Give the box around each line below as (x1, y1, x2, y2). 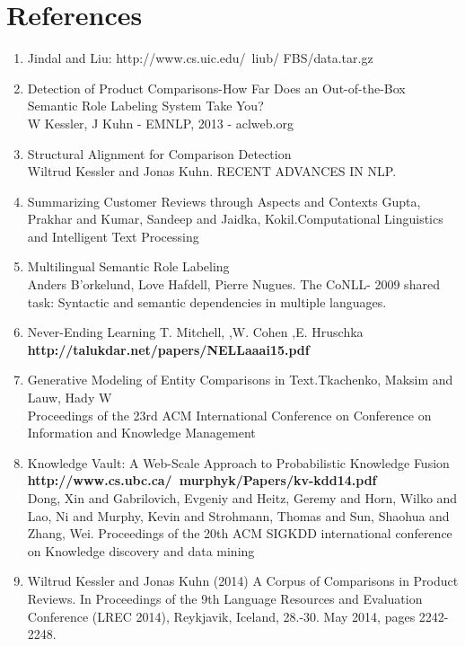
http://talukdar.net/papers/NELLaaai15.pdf (27, 340, 310, 358)
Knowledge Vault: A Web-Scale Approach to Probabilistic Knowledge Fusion (27, 453, 450, 472)
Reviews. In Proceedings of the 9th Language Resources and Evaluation (27, 588, 423, 607)
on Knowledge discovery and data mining (27, 541, 255, 560)
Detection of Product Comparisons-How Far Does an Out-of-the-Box (27, 78, 406, 97)
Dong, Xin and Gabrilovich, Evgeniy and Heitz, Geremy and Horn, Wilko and (27, 489, 458, 507)
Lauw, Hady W (27, 388, 112, 407)
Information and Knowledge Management (27, 423, 256, 442)
